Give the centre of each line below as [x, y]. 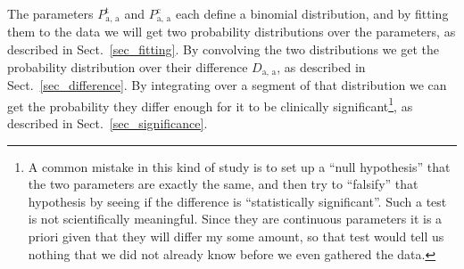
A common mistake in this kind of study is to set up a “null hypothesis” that [239, 166]
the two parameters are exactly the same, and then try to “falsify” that [223, 184]
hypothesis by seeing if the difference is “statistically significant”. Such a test [237, 201]
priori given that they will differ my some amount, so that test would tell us [236, 236]
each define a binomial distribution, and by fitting [312, 13]
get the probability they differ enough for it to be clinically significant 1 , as [210, 104]
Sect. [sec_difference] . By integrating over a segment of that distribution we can [227, 85]
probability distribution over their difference [128, 66]
